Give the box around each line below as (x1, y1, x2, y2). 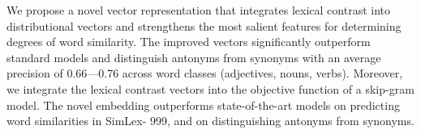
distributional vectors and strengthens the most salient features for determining (6, 17, 402, 34)
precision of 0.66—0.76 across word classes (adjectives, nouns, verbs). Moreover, (6, 65, 403, 82)
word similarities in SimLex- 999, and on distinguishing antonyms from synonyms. (6, 112, 415, 129)
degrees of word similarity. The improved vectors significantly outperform (6, 33, 371, 50)
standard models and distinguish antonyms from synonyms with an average (6, 48, 381, 65)
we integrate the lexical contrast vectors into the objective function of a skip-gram (6, 80, 415, 97)
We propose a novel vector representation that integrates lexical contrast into (6, 2, 391, 18)
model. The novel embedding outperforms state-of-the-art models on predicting (6, 96, 400, 113)
